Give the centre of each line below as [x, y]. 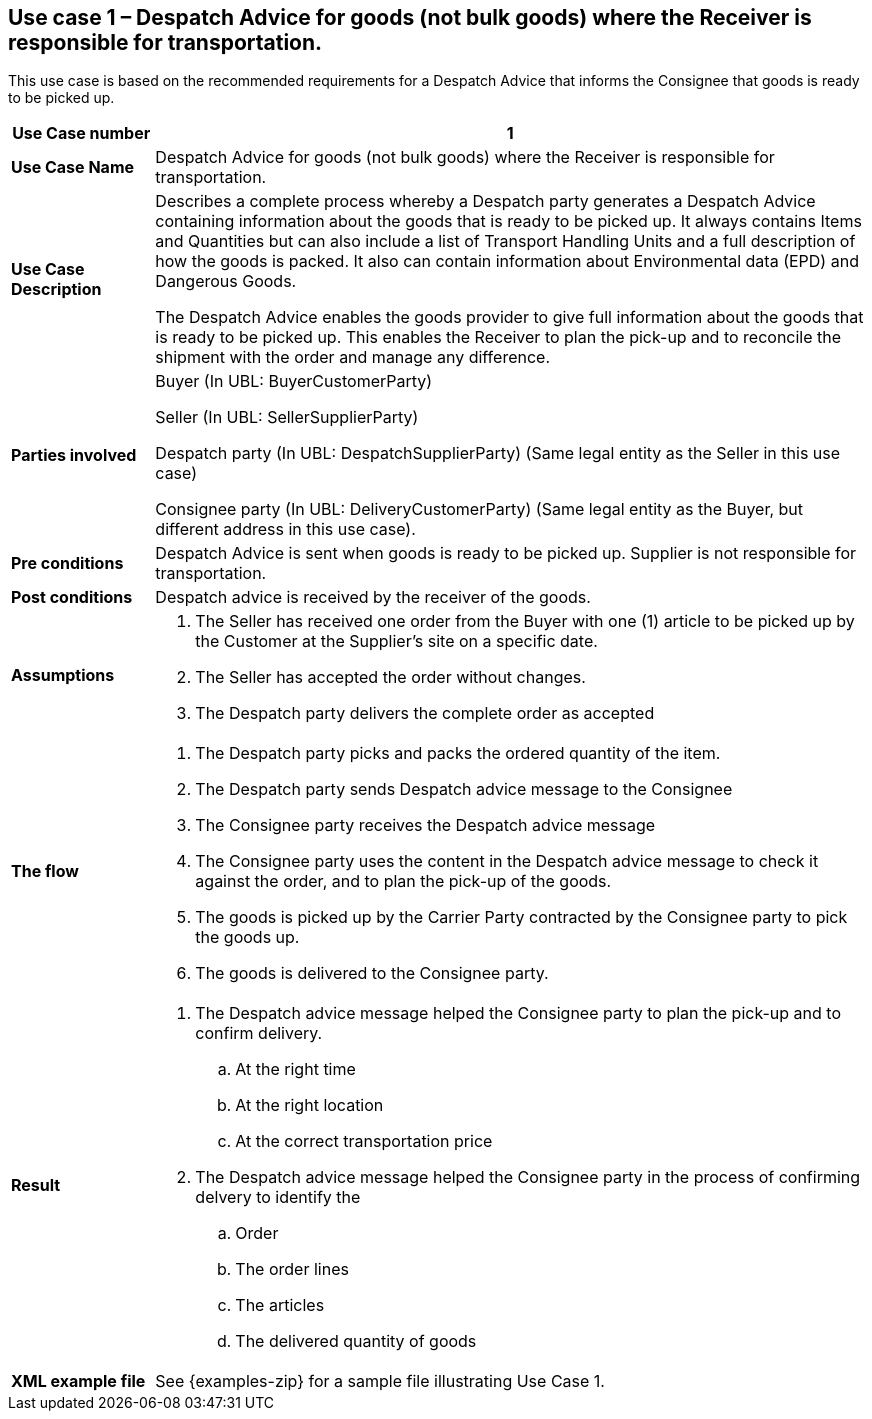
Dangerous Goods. [226, 281]
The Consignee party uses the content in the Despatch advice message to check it [507, 861]
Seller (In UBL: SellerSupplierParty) [287, 417]
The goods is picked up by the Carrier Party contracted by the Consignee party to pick [521, 917]
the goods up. [247, 937]
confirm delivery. [259, 1033]
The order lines [292, 1269]
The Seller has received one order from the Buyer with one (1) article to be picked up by [525, 621]
